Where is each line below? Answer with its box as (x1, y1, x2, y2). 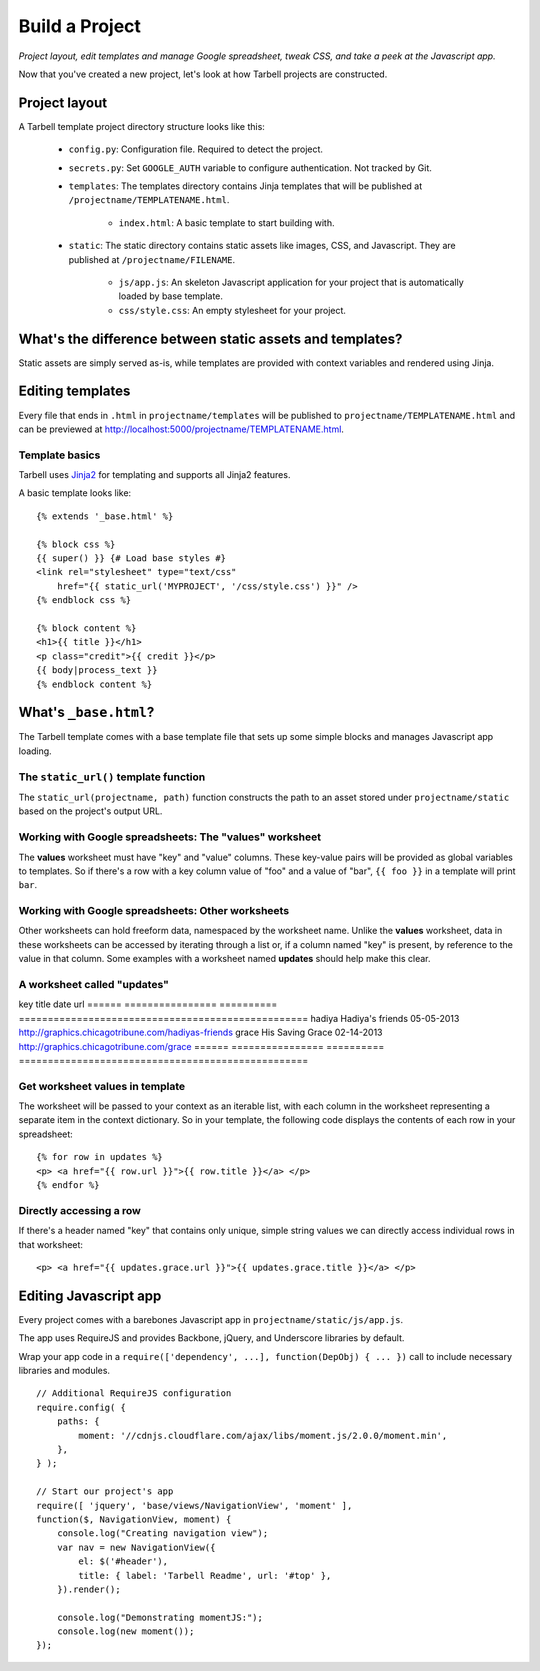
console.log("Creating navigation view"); (56, 1528, 269, 1539)
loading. (18, 745, 52, 757)
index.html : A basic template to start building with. (118, 216, 335, 229)
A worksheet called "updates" (18, 978, 169, 991)
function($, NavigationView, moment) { (36, 1513, 232, 1525)
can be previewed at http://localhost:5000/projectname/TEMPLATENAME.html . (18, 423, 345, 435)
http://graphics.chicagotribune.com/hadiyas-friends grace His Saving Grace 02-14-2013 (18, 1026, 384, 1039)
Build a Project (18, 15, 142, 37)
